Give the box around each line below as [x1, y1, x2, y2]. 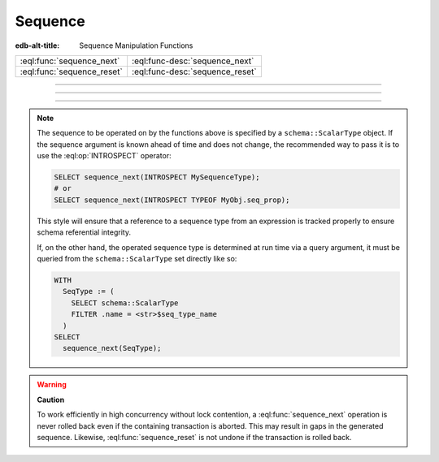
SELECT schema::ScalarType [71, 298, 179, 308]
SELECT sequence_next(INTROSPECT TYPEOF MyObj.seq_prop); [54, 195, 290, 205]
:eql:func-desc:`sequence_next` [131, 55, 254, 67]
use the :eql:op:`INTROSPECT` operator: [37, 151, 172, 161]
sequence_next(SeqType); [62, 343, 162, 353]
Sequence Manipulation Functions [79, 41, 193, 50]
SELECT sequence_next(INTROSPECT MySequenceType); [54, 173, 260, 182]
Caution [37, 395, 65, 404]
